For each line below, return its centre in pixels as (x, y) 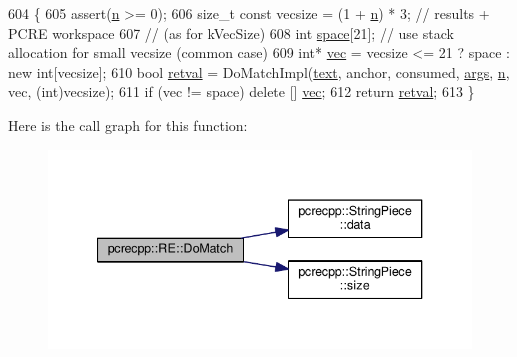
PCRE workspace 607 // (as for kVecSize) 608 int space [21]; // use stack (231, 32)
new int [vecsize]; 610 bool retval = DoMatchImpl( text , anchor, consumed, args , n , (259, 71)
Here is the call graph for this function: (128, 124)
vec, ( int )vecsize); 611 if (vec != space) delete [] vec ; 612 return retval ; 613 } (241, 91)
